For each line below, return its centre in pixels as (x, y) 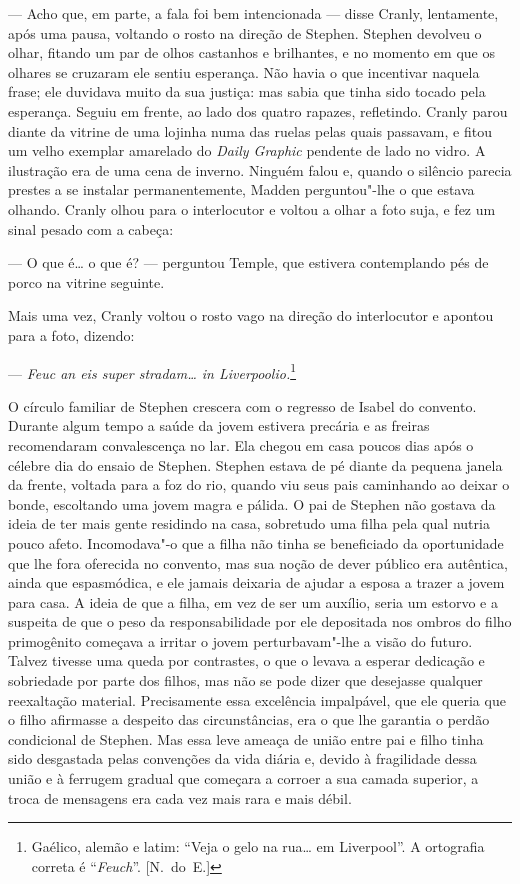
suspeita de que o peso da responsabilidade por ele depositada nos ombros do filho (260, 621)
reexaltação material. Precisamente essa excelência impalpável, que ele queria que (257, 699)
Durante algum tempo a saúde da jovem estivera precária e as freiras (219, 425)
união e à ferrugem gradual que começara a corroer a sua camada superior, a (243, 778)
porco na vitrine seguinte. (86, 281)
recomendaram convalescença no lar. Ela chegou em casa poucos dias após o (241, 444)
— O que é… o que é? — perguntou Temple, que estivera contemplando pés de (248, 262)
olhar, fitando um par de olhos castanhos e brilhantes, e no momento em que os (251, 52)
